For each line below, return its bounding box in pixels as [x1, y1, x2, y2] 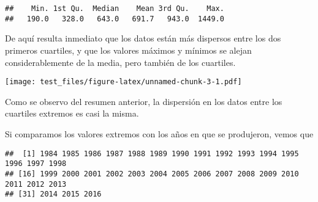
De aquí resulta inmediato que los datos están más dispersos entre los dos [5, 32, 281, 45]
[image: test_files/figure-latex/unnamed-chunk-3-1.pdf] [5, 78, 242, 87]
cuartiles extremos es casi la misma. [5, 107, 139, 120]
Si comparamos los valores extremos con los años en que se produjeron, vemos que [5, 127, 314, 140]
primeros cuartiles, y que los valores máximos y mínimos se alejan [5, 43, 252, 56]
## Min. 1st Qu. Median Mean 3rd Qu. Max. [5, 4, 224, 13]
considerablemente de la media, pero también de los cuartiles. [5, 56, 236, 68]
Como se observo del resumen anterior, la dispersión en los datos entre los [5, 95, 282, 107]
